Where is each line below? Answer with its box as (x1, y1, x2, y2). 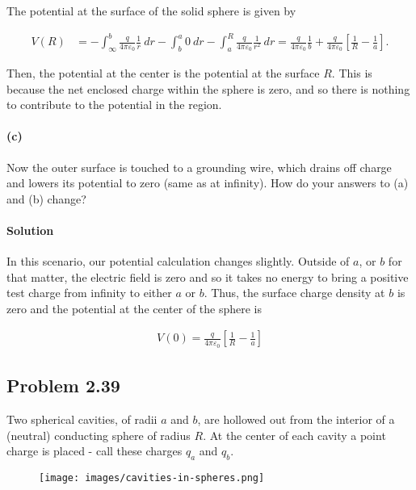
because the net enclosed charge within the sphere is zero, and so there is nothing (6, 80, 410, 97)
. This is (331, 64, 372, 81)
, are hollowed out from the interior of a (197, 410, 395, 427)
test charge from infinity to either (6, 284, 172, 301)
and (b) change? (6, 190, 86, 207)
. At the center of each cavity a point (203, 426, 386, 443)
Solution (6, 221, 54, 238)
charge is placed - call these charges (6, 442, 183, 459)
